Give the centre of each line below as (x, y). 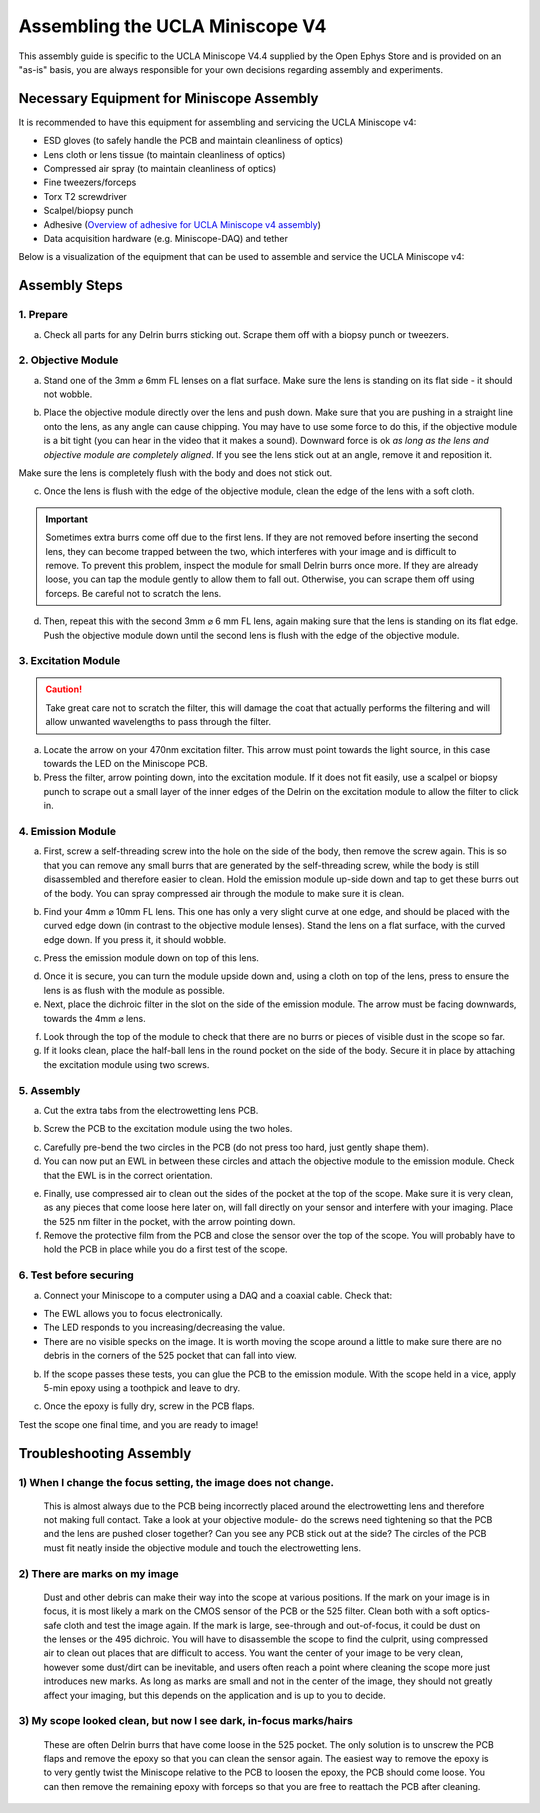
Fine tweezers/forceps (90, 182)
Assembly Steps (71, 285)
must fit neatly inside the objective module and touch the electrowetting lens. (202, 1547)
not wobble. (68, 394)
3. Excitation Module (69, 661)
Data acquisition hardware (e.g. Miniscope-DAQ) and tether (166, 238)
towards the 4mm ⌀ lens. (94, 1018)
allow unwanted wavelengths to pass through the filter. (158, 722)
